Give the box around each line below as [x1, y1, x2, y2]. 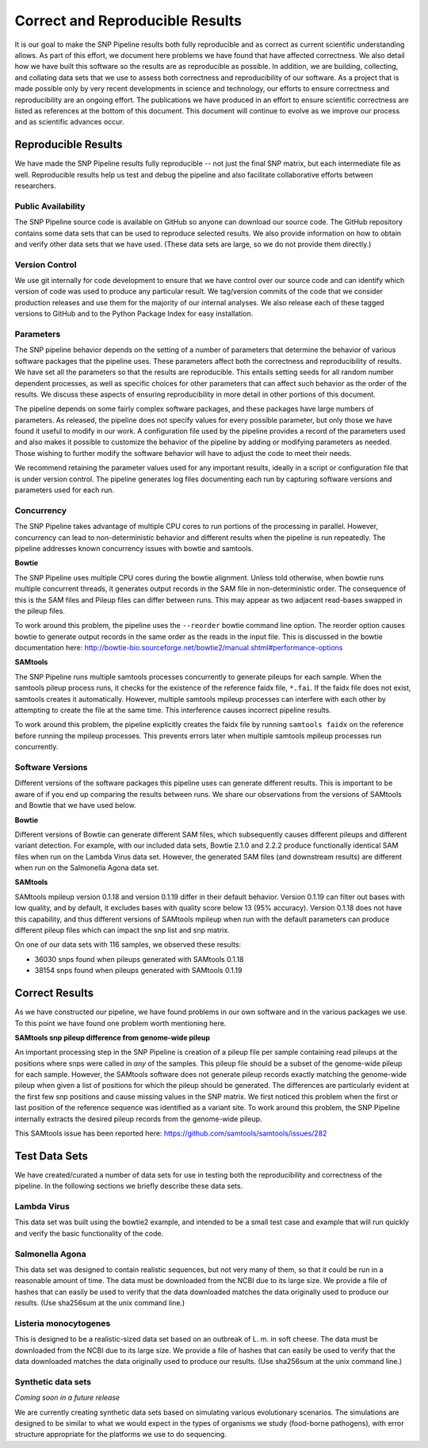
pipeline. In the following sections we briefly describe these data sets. [14, 1182, 243, 1191]
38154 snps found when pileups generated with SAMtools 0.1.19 [34, 966, 243, 975]
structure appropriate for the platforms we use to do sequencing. [14, 1430, 227, 1439]
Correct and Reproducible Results [14, 12, 242, 29]
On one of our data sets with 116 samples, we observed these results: [14, 940, 242, 949]
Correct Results [14, 986, 94, 1000]
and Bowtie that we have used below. [14, 801, 136, 810]
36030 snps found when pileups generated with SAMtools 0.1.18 [34, 954, 244, 963]
